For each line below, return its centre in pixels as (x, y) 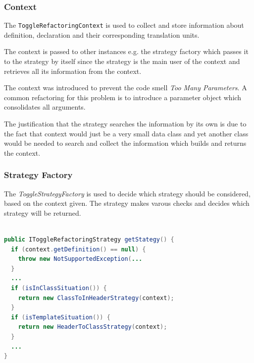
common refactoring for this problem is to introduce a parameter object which (123, 97)
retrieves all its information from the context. (73, 71)
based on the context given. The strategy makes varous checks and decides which (127, 203)
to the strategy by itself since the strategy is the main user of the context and (122, 61)
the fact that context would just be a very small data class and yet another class (126, 133)
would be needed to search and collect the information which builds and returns (125, 143)
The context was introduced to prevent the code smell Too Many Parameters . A (126, 88)
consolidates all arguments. (45, 107)
